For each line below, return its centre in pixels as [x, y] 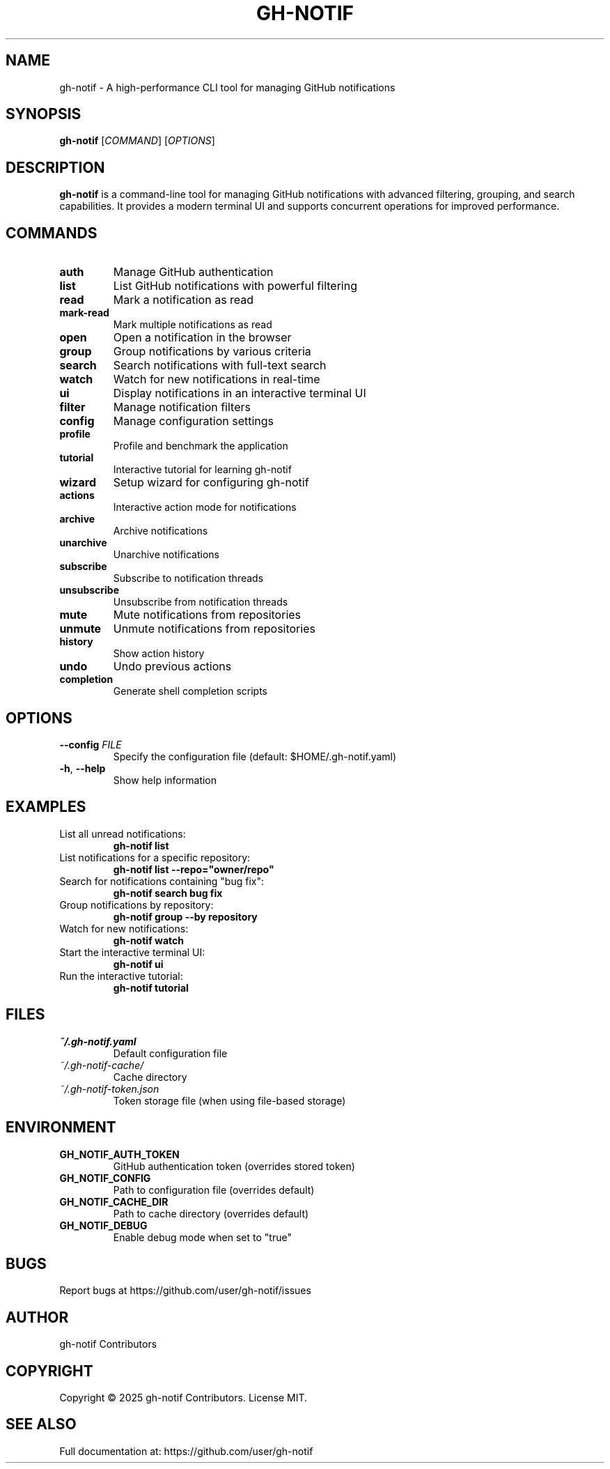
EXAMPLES [46, 807]
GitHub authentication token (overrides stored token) [234, 1166]
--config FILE [91, 744]
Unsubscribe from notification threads [201, 602]
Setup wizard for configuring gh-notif [211, 483]
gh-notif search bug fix [168, 893]
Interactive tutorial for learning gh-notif [202, 470]
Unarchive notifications [166, 555]
